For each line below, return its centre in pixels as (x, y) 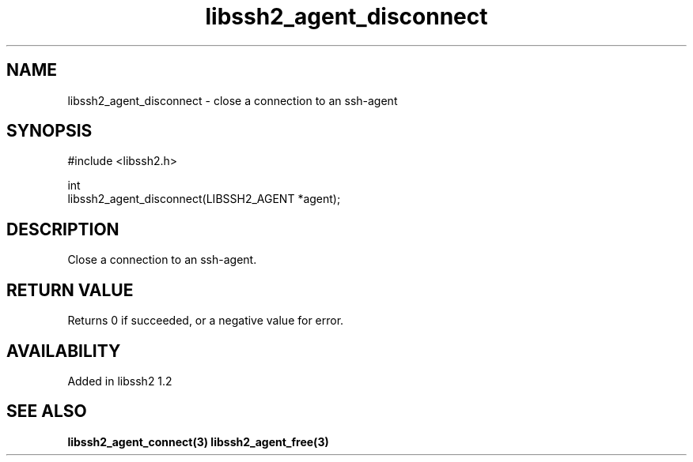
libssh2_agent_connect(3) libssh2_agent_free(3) (198, 441)
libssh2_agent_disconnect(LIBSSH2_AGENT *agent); (204, 199)
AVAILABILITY (64, 351)
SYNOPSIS (49, 131)
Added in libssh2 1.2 (120, 381)
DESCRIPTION (63, 229)
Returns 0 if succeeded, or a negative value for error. (206, 321)
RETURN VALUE (70, 290)
